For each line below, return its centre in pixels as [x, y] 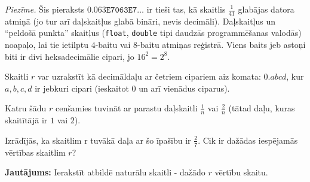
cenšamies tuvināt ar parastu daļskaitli [127, 108]
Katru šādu [26, 108]
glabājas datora [266, 9]
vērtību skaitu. [241, 172]
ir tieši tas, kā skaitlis [186, 9]
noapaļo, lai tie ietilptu [47, 45]
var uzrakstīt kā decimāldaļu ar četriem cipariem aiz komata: [149, 76]
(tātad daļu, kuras [262, 108]
